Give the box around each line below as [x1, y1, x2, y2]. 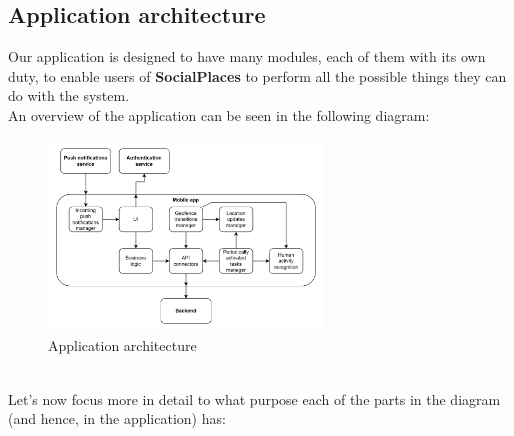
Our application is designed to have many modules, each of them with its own [8, 46, 486, 67]
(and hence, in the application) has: [8, 408, 226, 429]
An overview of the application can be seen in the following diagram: [8, 104, 430, 125]
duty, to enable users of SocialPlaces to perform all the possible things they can [8, 65, 507, 86]
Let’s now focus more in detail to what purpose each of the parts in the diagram [8, 388, 501, 409]
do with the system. [8, 85, 130, 106]
